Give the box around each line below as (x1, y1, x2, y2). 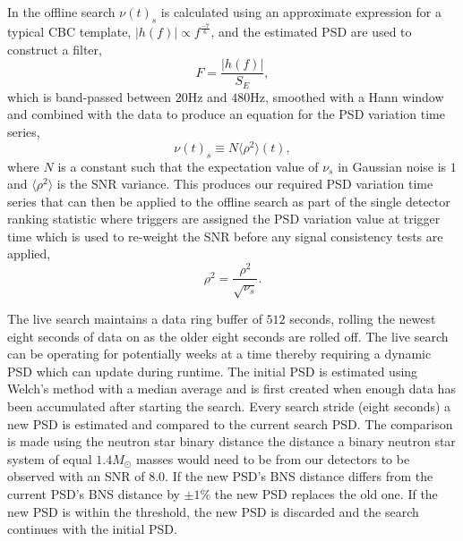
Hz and (187, 87, 227, 106)
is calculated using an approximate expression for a (160, 3, 442, 21)
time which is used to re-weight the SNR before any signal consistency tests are (7, 226, 443, 245)
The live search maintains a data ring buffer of (7, 309, 262, 327)
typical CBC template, (7, 22, 132, 41)
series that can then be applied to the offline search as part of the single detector (7, 191, 450, 210)
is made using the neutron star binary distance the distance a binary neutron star (7, 432, 456, 451)
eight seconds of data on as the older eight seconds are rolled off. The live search (7, 326, 449, 345)
